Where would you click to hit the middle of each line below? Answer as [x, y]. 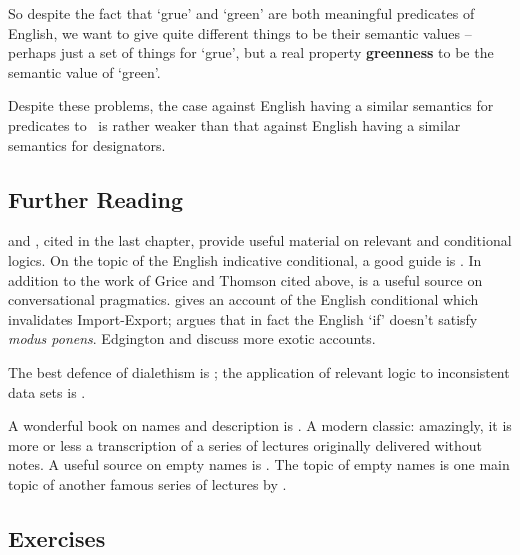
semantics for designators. [87, 144]
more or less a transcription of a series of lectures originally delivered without [245, 444]
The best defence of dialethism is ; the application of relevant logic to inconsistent [259, 371]
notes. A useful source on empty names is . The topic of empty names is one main [259, 464]
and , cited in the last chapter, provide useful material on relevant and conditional [260, 240]
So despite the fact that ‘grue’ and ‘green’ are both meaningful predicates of [241, 13]
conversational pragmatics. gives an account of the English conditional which [243, 299]
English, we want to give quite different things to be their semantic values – [240, 32]
